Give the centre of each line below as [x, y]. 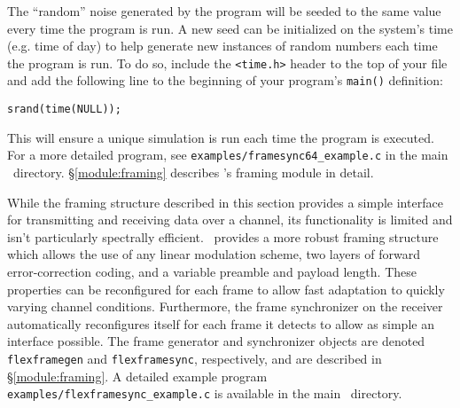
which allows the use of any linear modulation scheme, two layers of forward [214, 254]
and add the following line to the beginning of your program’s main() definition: [226, 80]
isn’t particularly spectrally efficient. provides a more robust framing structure [223, 236]
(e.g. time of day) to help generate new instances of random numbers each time [222, 46]
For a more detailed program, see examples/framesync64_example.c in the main [228, 155]
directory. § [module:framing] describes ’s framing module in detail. [193, 172]
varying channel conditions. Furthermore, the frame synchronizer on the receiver [225, 306]
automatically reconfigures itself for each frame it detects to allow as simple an [221, 323]
